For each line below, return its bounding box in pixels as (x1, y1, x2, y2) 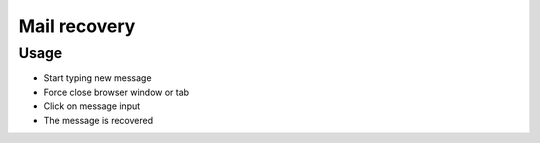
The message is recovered (43, 114, 154, 126)
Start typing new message (43, 72, 152, 84)
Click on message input (43, 100, 141, 112)
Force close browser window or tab (43, 86, 190, 98)
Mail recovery (18, 15, 136, 37)
